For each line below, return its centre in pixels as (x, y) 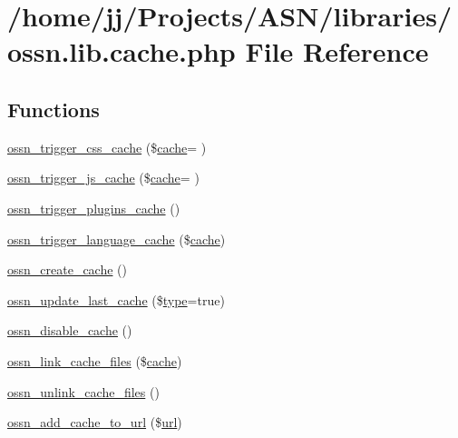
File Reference (337, 51)
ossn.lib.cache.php (122, 51)
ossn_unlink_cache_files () (83, 391)
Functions (54, 109)
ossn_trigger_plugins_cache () (94, 208)
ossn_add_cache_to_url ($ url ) (95, 422)
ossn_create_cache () (67, 269)
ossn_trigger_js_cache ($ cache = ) (103, 178)
